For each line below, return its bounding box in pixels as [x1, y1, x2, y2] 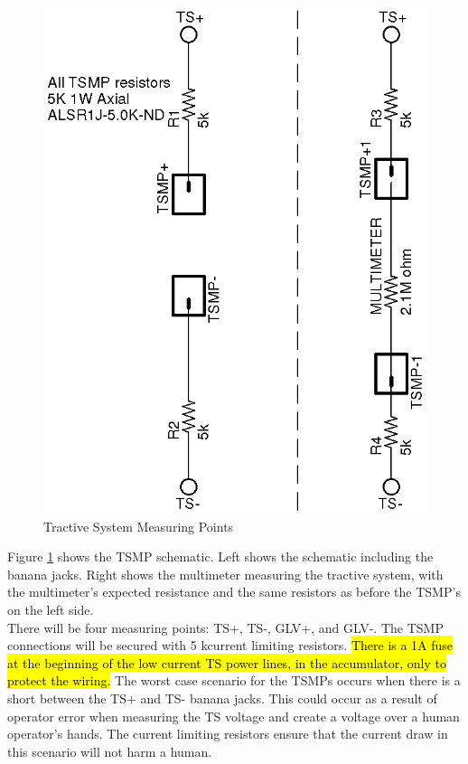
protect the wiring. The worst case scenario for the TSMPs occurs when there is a [7, 671, 461, 690]
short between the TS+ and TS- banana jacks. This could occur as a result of [7, 688, 437, 707]
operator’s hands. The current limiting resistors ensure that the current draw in [7, 724, 448, 743]
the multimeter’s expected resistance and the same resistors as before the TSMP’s [7, 582, 461, 601]
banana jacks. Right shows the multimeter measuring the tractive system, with [7, 564, 444, 583]
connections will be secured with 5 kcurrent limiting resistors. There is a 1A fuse [7, 636, 454, 655]
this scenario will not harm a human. [7, 741, 212, 760]
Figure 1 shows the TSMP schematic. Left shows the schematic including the [7, 547, 434, 566]
